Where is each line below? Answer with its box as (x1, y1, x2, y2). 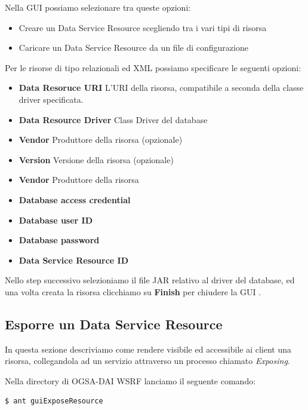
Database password (19, 234, 100, 246)
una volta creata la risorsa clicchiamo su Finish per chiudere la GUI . (5, 285, 261, 298)
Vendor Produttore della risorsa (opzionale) (19, 133, 183, 146)
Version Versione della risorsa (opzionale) (19, 153, 174, 166)
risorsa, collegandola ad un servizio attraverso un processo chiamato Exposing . (5, 354, 290, 367)
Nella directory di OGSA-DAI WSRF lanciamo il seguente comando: (5, 374, 256, 387)
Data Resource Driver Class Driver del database (19, 113, 208, 126)
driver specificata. (19, 93, 84, 105)
